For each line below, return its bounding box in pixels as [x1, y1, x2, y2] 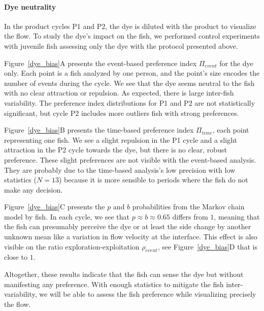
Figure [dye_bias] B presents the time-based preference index [4, 125, 194, 135]
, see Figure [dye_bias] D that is [157, 241, 257, 252]
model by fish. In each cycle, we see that [4, 211, 130, 222]
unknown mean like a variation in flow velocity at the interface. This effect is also [4, 231, 257, 242]
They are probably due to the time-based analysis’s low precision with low [4, 164, 236, 175]
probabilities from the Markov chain [132, 201, 245, 212]
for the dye [219, 57, 253, 68]
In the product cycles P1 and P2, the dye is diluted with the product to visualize [4, 20, 256, 31]
